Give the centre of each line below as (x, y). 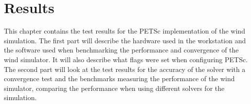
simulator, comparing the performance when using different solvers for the (114, 88)
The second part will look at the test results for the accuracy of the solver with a (125, 69)
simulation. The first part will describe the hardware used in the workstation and (125, 40)
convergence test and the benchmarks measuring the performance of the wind (119, 78)
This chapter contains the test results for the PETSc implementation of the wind (125, 31)
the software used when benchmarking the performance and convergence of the (121, 50)
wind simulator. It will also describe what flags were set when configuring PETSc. (126, 59)
